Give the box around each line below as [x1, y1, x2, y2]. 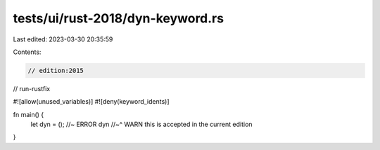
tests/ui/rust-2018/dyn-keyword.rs [13, 11, 224, 26]
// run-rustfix [13, 84, 51, 93]
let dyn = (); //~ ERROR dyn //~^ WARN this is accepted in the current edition [30, 120, 253, 129]
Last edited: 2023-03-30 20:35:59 [13, 35, 113, 43]
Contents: [13, 48, 42, 56]
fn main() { [13, 110, 44, 118]
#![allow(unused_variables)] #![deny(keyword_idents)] [13, 97, 170, 106]
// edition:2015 [27, 67, 84, 74]
